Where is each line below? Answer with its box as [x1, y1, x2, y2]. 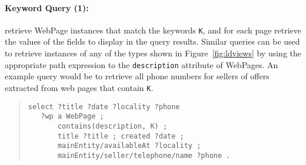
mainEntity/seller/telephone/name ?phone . [57, 151, 231, 160]
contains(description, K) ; [57, 122, 168, 130]
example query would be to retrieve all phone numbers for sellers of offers [5, 70, 270, 82]
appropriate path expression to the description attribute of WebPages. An [5, 58, 278, 70]
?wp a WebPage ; [41, 112, 104, 121]
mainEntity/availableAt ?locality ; [57, 142, 201, 150]
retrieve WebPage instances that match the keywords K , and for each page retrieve [5, 23, 302, 36]
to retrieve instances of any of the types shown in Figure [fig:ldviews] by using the [5, 47, 302, 59]
